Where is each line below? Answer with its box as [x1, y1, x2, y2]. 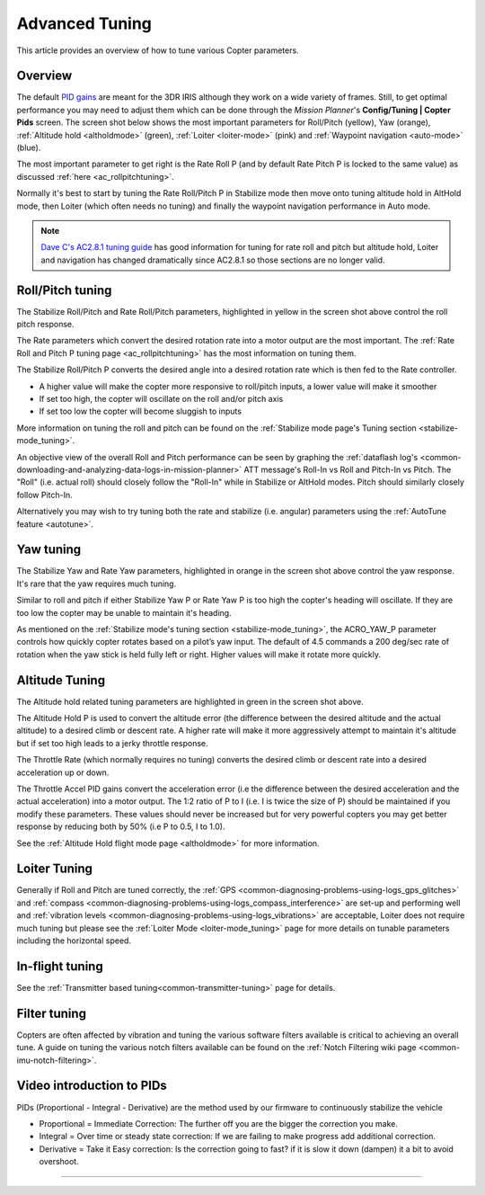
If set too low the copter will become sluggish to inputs [39, 406, 242, 417]
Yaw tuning [16, 542, 82, 557]
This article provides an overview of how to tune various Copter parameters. [16, 45, 300, 56]
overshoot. [39, 1156, 80, 1167]
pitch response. [16, 319, 75, 330]
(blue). [16, 142, 41, 153]
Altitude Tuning [16, 673, 106, 688]
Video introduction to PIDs [16, 1078, 168, 1093]
